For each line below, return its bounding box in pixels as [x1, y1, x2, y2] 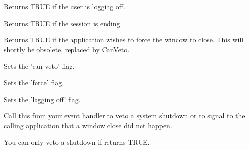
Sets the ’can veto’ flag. [4, 61, 75, 71]
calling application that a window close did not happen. [4, 120, 172, 130]
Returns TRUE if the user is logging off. [4, 1, 125, 11]
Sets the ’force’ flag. [4, 77, 64, 87]
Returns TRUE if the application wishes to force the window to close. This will [4, 35, 244, 45]
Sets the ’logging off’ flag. [4, 94, 81, 104]
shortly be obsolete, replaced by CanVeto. [4, 44, 130, 54]
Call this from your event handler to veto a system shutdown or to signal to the [4, 111, 245, 121]
